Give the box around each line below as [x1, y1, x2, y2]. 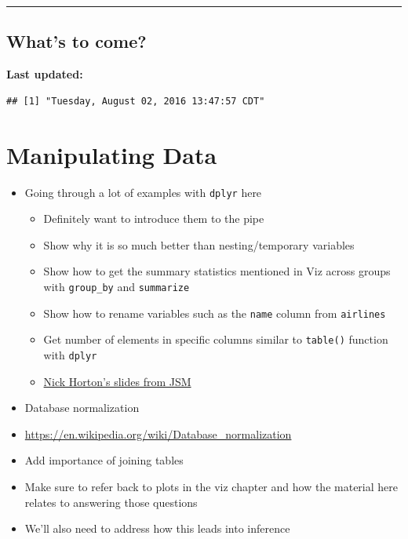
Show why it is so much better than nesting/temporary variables [43, 236, 355, 253]
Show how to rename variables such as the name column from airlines [43, 304, 386, 321]
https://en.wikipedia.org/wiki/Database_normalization [24, 425, 292, 442]
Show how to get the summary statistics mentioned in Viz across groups [43, 263, 391, 279]
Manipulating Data [6, 138, 217, 170]
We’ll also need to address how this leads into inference [24, 520, 290, 537]
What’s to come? [6, 29, 147, 53]
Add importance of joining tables [24, 452, 184, 468]
